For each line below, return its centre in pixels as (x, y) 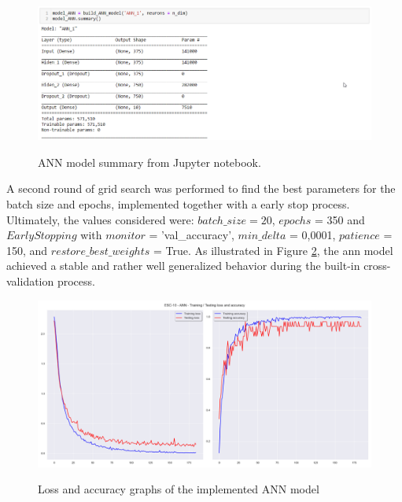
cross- (377, 266)
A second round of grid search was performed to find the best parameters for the (201, 188)
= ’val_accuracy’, (192, 235)
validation (30, 281)
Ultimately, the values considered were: (100, 219)
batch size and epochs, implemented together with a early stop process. (178, 203)
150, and (27, 250)
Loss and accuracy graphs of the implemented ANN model (179, 489)
